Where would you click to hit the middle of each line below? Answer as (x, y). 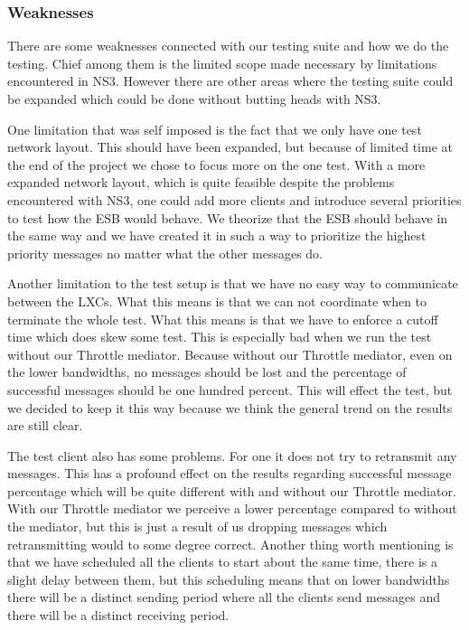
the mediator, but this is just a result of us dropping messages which (197, 527)
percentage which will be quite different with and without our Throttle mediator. (232, 490)
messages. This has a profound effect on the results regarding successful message (230, 473)
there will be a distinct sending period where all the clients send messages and (224, 597)
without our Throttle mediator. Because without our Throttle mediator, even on (230, 354)
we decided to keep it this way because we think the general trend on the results (230, 407)
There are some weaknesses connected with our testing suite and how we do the (228, 46)
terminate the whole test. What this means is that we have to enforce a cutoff (223, 319)
